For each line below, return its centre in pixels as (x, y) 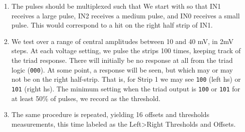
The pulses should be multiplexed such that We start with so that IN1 (116, 6)
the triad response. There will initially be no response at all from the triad (122, 60)
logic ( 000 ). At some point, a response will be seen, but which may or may (122, 69)
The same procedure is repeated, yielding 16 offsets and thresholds (110, 114)
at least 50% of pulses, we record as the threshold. (86, 98)
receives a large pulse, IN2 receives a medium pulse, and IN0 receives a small (126, 15)
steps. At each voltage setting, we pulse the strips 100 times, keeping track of (126, 51)
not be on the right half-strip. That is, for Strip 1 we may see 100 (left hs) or (126, 79)
